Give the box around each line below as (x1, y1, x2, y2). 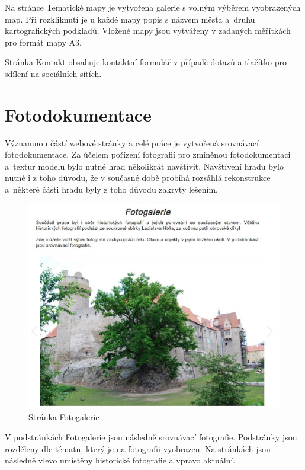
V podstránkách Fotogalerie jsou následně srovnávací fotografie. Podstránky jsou (5, 431, 297, 443)
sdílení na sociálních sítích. (5, 67, 102, 79)
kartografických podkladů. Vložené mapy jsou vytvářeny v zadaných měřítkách (5, 24, 291, 37)
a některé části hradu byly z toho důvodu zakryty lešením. (5, 183, 219, 196)
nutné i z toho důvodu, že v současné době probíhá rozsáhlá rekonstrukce (5, 171, 271, 184)
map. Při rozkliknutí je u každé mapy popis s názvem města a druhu (5, 12, 255, 25)
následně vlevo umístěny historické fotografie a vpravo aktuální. (5, 454, 236, 466)
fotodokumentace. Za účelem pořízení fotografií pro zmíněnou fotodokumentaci (5, 148, 291, 161)
